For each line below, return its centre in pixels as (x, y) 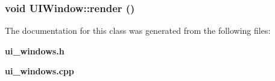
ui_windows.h (35, 50)
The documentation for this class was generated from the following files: (138, 31)
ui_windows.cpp (40, 71)
